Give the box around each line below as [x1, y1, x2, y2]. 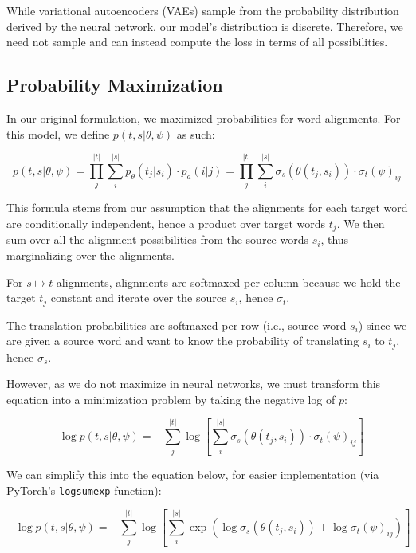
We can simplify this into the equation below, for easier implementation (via [6, 466, 379, 482]
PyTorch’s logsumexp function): [6, 481, 162, 498]
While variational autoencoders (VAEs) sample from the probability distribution [6, 2, 399, 18]
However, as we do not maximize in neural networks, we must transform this [6, 375, 381, 392]
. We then [336, 214, 385, 231]
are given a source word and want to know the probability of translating [6, 332, 359, 349]
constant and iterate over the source [50, 289, 227, 306]
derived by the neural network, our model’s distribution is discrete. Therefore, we [6, 18, 403, 34]
